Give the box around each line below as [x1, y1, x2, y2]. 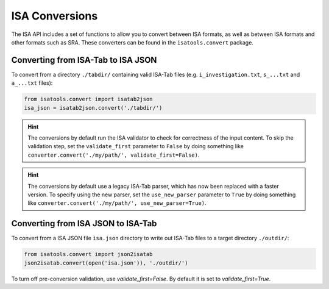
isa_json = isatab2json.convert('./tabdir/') [24, 104, 163, 111]
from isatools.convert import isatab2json [24, 96, 153, 103]
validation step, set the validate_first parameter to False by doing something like [27, 143, 244, 150]
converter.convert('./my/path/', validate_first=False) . [27, 151, 200, 159]
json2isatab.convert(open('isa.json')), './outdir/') [24, 259, 188, 266]
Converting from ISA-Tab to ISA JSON [11, 55, 157, 65]
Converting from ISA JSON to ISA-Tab [11, 218, 157, 229]
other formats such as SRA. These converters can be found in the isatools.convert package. [11, 38, 254, 46]
